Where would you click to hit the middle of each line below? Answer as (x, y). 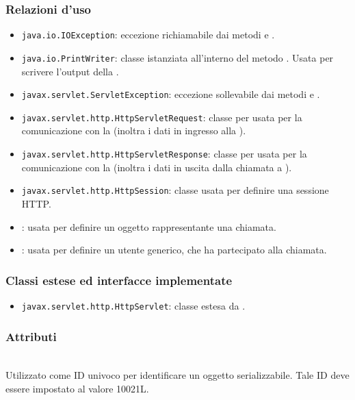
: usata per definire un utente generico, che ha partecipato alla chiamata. (174, 250)
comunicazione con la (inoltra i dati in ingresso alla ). (134, 130)
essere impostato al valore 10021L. (77, 388)
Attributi (31, 336)
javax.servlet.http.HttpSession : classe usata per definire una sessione (175, 190)
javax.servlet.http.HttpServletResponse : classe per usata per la (164, 154)
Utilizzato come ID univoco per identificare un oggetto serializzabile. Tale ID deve (177, 375)
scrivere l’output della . (70, 71)
